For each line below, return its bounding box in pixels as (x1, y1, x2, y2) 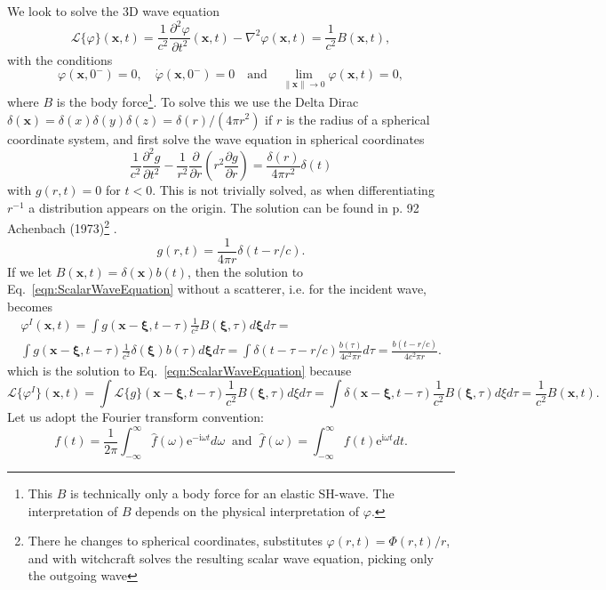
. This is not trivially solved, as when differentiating (152, 181, 435, 199)
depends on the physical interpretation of (135, 501, 360, 520)
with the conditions (7, 50, 113, 69)
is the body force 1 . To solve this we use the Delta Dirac (56, 90, 359, 110)
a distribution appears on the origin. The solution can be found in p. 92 (28, 198, 419, 216)
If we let (7, 262, 52, 280)
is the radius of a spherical (285, 109, 430, 128)
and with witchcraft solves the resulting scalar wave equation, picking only (28, 548, 434, 567)
